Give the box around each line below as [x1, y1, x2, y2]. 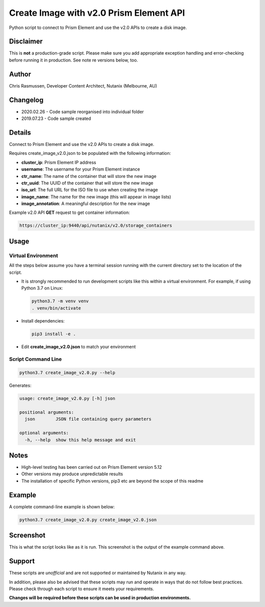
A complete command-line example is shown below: [9, 504, 115, 510]
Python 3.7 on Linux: [21, 285, 63, 291]
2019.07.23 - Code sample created [21, 116, 91, 121]
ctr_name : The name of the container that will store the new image [21, 173, 157, 179]
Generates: [9, 382, 32, 388]
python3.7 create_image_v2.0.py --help [19, 370, 115, 376]
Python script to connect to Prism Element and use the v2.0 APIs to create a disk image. [9, 25, 187, 30]
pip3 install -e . [31, 331, 76, 337]
